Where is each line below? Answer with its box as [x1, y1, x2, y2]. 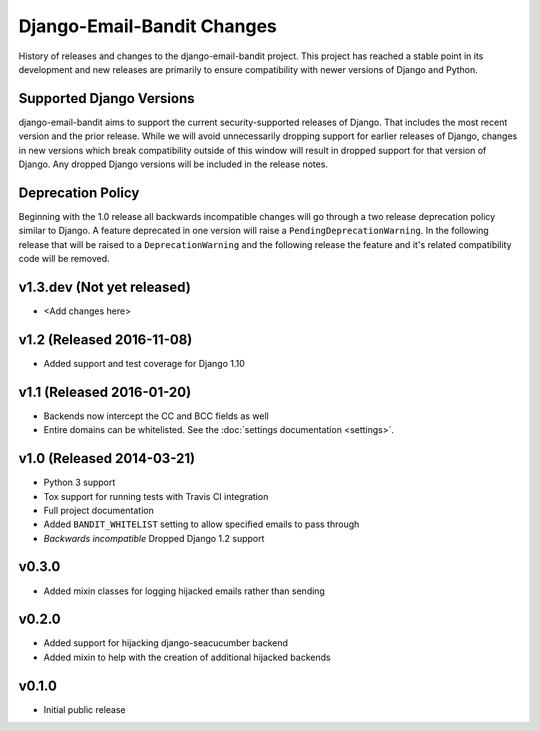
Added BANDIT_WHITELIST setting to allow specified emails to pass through [43, 518, 360, 530]
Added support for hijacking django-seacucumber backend [43, 637, 289, 649]
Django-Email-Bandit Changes [18, 15, 277, 37]
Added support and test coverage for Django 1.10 [43, 357, 245, 369]
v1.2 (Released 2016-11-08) [18, 331, 193, 348]
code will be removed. [18, 253, 110, 265]
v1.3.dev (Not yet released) [18, 278, 192, 295]
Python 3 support [43, 476, 116, 489]
